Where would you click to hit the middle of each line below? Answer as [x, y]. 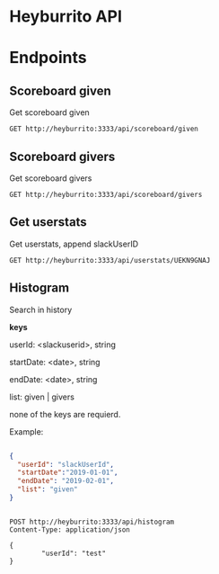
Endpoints [48, 58]
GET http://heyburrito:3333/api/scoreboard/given [104, 129]
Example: [26, 431]
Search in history [41, 309]
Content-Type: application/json [70, 529]
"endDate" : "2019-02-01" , [66, 481]
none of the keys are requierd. [65, 414]
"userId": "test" [74, 553]
